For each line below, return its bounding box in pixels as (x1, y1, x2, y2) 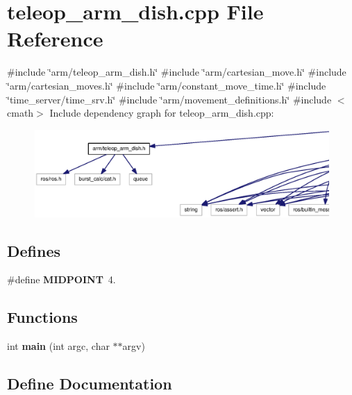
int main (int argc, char (7, 339, 110, 353)
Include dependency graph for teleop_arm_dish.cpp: (49, 106, 274, 120)
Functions (7, 306, 78, 328)
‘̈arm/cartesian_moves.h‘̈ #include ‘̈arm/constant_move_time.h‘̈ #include (7, 78, 326, 92)
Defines (7, 239, 61, 261)
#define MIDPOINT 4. (7, 272, 116, 287)
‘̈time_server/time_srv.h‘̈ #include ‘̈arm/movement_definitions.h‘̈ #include (7, 92, 332, 106)
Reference (7, 24, 103, 53)
